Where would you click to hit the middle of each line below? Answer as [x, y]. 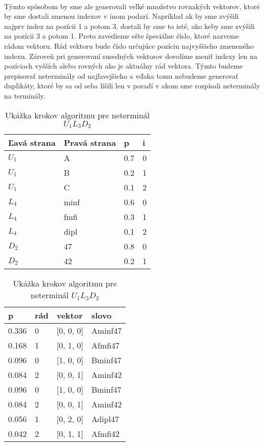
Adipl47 [105, 419]
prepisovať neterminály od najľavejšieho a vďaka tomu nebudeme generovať [121, 75]
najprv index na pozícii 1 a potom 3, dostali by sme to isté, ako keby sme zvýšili [129, 26]
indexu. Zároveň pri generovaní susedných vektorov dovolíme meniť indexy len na [131, 56]
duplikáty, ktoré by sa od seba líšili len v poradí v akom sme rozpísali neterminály [132, 86]
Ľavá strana [32, 143]
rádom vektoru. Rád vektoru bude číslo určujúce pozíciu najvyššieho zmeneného [129, 45]
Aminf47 [107, 331]
